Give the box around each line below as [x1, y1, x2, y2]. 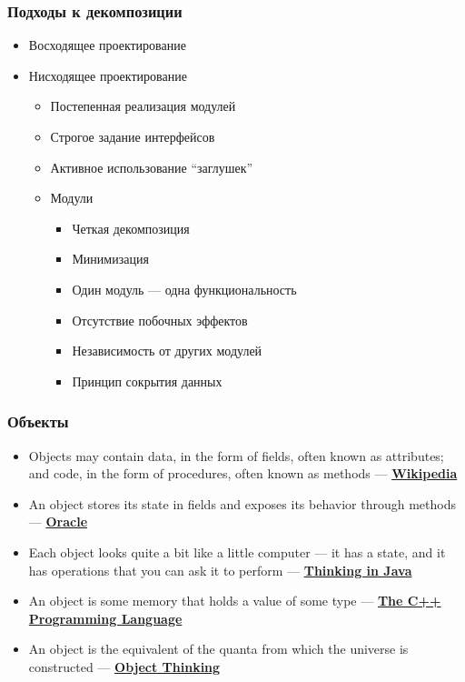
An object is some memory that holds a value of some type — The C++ [28, 591, 441, 610]
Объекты [7, 410, 69, 433]
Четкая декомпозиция [72, 218, 190, 237]
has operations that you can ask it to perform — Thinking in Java [28, 560, 412, 579]
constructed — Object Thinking [28, 657, 221, 676]
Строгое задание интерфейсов [50, 127, 215, 145]
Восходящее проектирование [28, 35, 186, 55]
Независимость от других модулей [72, 341, 262, 360]
